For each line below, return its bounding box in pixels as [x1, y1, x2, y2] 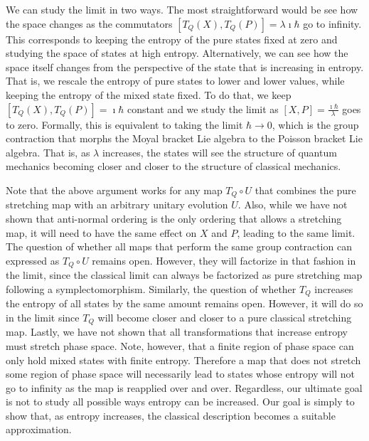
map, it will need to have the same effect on [6, 225, 197, 240]
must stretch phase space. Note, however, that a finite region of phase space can [6, 338, 354, 353]
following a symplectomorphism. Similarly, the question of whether [6, 281, 296, 296]
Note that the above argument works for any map [6, 182, 223, 197]
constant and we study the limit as [127, 101, 279, 116]
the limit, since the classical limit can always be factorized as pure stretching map [6, 267, 363, 282]
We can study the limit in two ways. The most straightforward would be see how [6, 2, 358, 16]
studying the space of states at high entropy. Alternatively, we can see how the [6, 46, 348, 60]
